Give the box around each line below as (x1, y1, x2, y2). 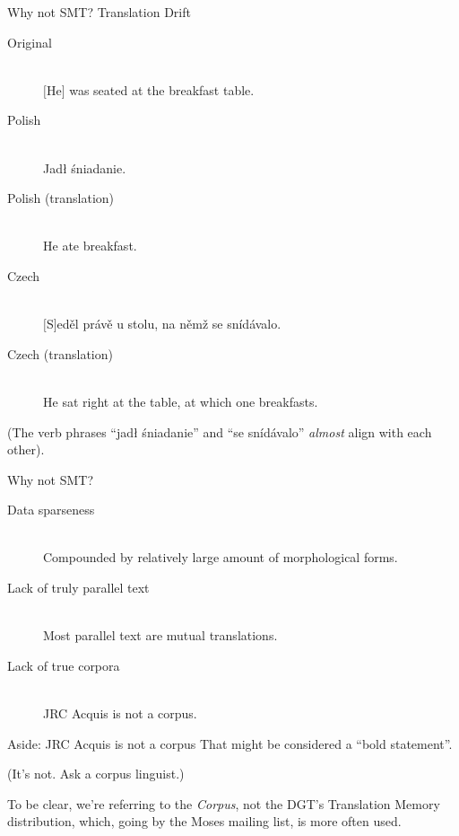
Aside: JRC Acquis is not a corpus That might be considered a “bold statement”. (7, 734, 453, 752)
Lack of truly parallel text (7, 578, 150, 597)
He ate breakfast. (43, 236, 137, 255)
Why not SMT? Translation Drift (7, 3, 191, 21)
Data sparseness (7, 500, 95, 519)
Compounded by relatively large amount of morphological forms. (43, 548, 398, 567)
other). (7, 440, 45, 459)
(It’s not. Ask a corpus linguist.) (7, 764, 185, 783)
